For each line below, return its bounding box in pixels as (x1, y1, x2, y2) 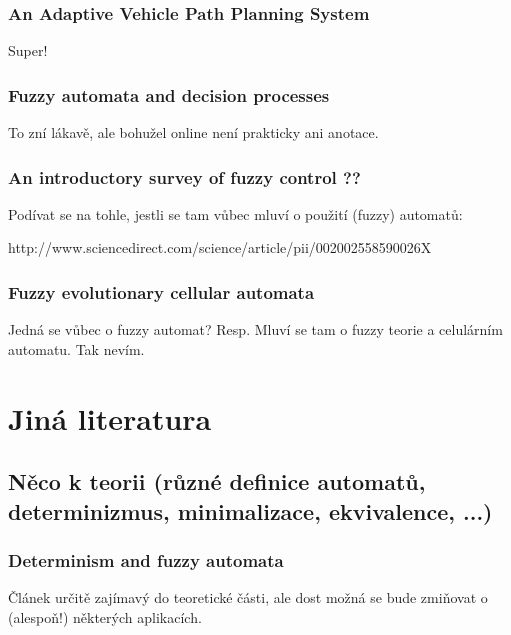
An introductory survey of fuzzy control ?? (8, 164, 361, 189)
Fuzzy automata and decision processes (8, 82, 330, 107)
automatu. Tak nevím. (8, 338, 145, 359)
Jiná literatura (8, 397, 212, 438)
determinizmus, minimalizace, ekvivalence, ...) (8, 495, 493, 526)
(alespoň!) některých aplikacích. (8, 606, 202, 627)
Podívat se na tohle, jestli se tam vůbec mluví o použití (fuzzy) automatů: (8, 203, 463, 224)
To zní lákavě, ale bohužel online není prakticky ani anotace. (8, 122, 379, 143)
